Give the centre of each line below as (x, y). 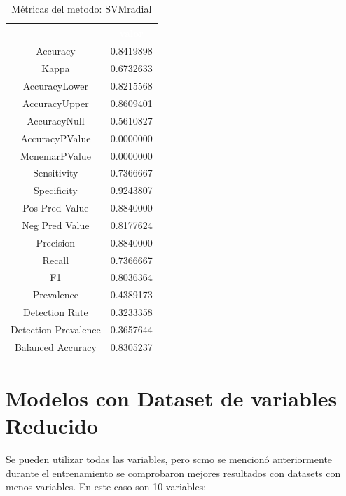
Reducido (52, 426)
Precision (56, 242)
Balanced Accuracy (55, 346)
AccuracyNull (56, 120)
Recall (56, 260)
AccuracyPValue (56, 138)
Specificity (56, 190)
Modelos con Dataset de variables (172, 398)
